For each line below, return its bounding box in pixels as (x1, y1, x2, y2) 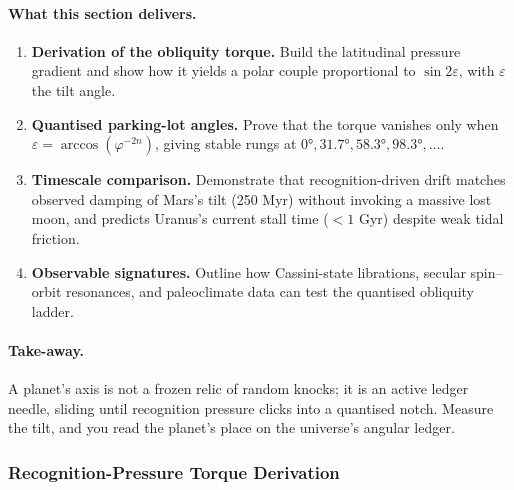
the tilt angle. (31, 79, 116, 100)
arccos (60, 138, 99, 153)
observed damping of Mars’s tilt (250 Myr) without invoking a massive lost (31, 188, 492, 209)
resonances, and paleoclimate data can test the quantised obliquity (66, 281, 474, 302)
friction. (31, 227, 80, 248)
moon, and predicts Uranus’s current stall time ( (31, 208, 329, 229)
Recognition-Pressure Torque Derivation (8, 459, 340, 484)
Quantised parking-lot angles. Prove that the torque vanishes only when (31, 113, 499, 134)
